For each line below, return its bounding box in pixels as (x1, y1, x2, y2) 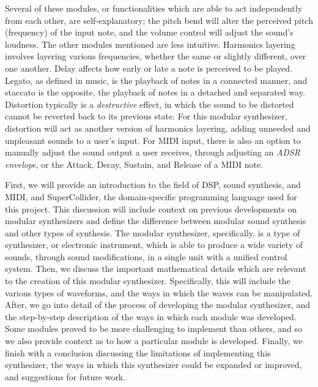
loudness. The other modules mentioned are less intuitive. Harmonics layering (5, 37, 295, 50)
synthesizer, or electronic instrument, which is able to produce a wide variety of (5, 238, 303, 251)
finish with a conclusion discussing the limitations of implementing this (5, 346, 271, 359)
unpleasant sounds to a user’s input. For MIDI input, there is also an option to (5, 133, 301, 146)
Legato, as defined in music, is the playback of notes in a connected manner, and (5, 73, 308, 86)
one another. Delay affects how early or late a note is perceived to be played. (5, 61, 292, 74)
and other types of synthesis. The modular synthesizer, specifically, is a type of (5, 226, 300, 239)
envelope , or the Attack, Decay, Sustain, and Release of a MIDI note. (5, 157, 264, 170)
